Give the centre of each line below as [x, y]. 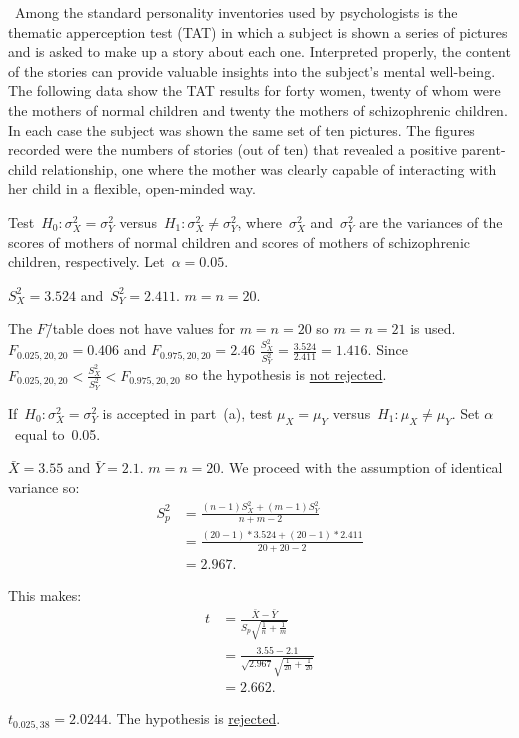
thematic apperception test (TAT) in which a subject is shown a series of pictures [258, 31]
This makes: [45, 594]
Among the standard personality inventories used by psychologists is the [236, 12]
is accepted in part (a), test [187, 413]
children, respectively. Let [86, 261]
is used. [433, 328]
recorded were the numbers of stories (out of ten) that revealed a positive [232, 149]
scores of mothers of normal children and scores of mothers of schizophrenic [239, 241]
